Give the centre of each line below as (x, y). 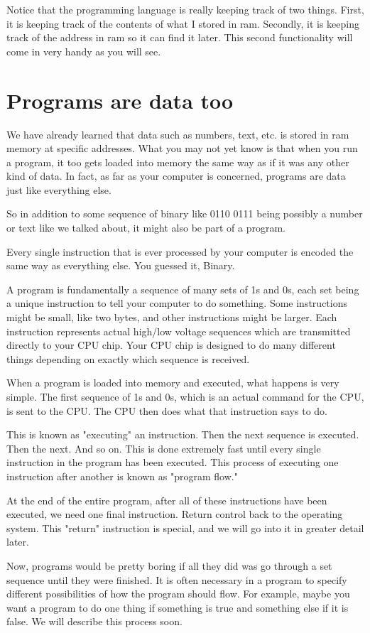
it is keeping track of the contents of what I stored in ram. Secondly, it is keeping (183, 23)
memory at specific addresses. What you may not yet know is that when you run (182, 148)
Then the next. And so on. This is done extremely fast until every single (164, 448)
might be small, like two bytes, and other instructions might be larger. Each (172, 317)
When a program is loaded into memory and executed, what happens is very (173, 383)
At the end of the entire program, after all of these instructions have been (167, 500)
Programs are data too (120, 100)
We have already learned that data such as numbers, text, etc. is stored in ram (178, 134)
